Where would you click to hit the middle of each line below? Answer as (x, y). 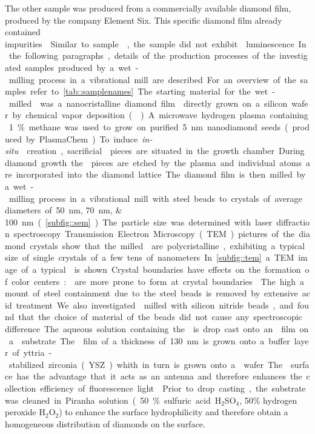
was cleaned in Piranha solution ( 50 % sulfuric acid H (113, 400)
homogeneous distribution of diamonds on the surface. (105, 423)
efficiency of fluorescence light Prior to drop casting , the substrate (173, 388)
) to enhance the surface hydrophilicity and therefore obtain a (174, 412)
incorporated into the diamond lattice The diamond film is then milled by (161, 174)
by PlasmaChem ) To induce (82, 139)
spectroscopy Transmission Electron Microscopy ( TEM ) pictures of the (154, 234)
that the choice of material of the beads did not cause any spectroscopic (160, 317)
